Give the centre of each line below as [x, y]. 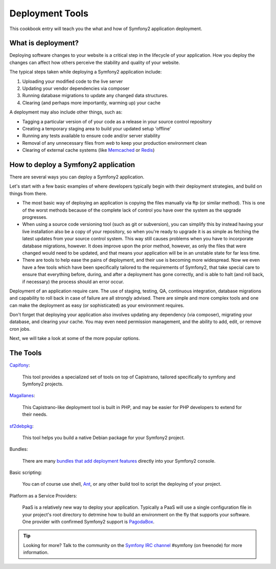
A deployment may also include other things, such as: [66, 112]
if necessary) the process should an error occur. [73, 282]
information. [36, 553]
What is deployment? [44, 43]
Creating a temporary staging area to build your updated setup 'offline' [97, 128]
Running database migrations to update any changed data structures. [95, 96]
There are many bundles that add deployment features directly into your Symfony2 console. [119, 461]
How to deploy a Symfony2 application [72, 164]
